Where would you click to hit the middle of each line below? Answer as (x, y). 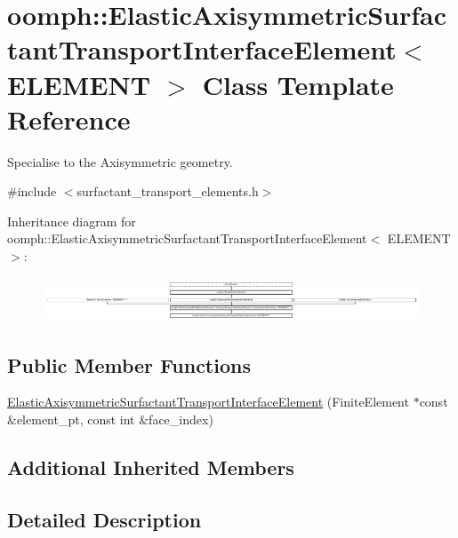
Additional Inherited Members (151, 467)
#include (32, 191)
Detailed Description (104, 519)
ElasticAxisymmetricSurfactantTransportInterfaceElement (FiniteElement (208, 402)
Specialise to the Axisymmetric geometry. (120, 161)
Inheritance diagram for (72, 221)
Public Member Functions (129, 364)
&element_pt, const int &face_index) (110, 419)
